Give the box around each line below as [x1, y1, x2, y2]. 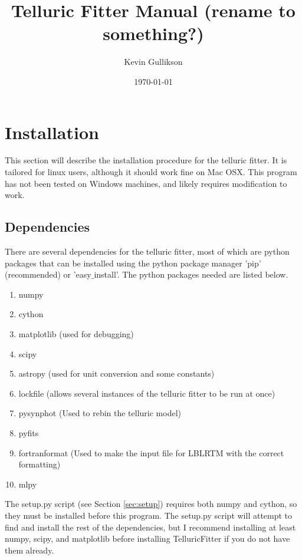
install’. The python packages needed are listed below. [94, 268, 288, 281]
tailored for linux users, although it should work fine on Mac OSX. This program [5, 166, 297, 178]
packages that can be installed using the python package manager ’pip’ [5, 256, 261, 269]
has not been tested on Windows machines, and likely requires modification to [5, 177, 287, 189]
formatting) [18, 458, 61, 470]
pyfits [18, 426, 39, 439]
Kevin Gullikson [124, 55, 183, 68]
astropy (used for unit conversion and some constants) [18, 367, 215, 380]
